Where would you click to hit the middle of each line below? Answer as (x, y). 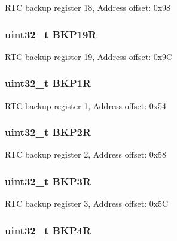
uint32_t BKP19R (51, 34)
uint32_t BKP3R (48, 181)
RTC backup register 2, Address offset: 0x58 (86, 154)
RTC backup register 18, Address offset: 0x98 (88, 7)
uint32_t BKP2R (48, 132)
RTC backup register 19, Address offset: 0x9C (89, 56)
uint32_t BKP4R (48, 230)
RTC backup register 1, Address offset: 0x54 (86, 105)
